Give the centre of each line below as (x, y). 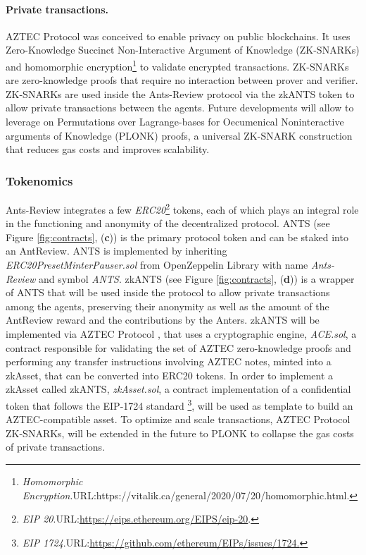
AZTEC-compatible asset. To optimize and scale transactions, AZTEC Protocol (178, 419)
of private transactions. (56, 447)
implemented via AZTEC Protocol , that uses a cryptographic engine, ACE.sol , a (181, 334)
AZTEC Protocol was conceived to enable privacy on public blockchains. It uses (178, 36)
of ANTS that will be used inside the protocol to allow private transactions (168, 292)
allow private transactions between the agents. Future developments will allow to (180, 108)
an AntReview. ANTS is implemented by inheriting (116, 251)
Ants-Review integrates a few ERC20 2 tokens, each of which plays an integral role (182, 208)
